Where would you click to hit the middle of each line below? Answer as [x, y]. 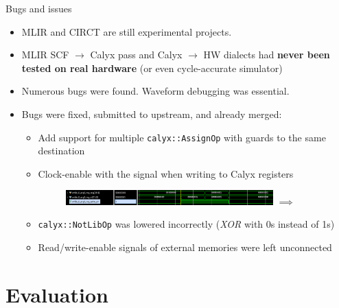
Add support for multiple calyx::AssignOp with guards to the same [182, 137]
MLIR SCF [45, 55]
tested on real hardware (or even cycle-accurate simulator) [152, 68]
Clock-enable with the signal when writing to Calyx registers [166, 173]
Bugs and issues [39, 8]
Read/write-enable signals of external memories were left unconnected [185, 247]
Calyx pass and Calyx [136, 55]
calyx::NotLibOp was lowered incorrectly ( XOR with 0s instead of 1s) [186, 224]
